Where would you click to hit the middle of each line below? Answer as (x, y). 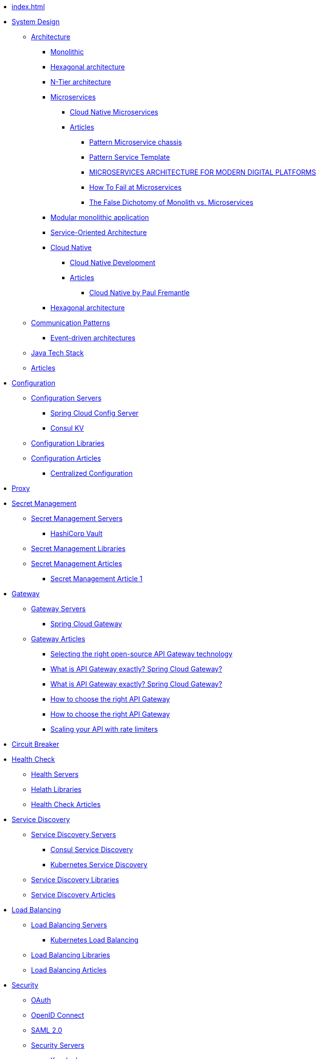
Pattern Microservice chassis (136, 142)
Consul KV (67, 428)
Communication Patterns (71, 323)
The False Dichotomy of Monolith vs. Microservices (171, 202)
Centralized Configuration (92, 473)
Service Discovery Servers (74, 834)
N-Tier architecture (81, 82)
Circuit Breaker (35, 744)
